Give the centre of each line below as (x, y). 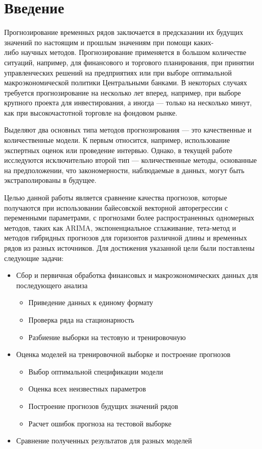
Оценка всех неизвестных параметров (87, 389)
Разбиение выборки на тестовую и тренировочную (107, 337)
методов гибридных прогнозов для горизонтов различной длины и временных (126, 238)
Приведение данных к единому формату (91, 302)
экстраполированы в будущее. (51, 180)
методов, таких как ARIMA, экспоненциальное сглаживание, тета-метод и (120, 227)
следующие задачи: (34, 258)
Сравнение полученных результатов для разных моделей (104, 441)
